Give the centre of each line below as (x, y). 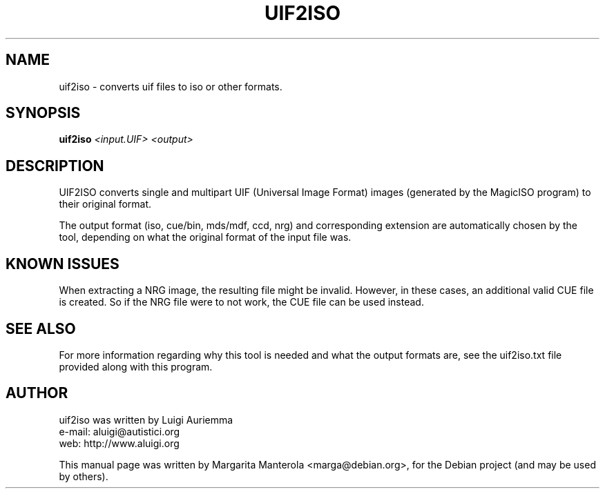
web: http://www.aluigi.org (119, 443)
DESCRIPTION (55, 166)
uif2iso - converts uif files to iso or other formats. (171, 86)
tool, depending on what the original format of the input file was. (205, 237)
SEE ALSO (41, 328)
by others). (84, 476)
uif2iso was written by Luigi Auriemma (146, 419)
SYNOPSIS (43, 113)
